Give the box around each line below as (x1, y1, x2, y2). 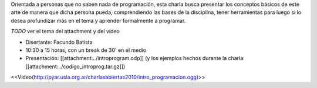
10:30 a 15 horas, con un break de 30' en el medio (25, 47, 147, 54)
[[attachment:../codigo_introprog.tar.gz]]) (25, 63, 126, 70)
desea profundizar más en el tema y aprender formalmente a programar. (11, 17, 186, 24)
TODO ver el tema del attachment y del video (11, 28, 120, 35)
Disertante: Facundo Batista (25, 38, 93, 45)
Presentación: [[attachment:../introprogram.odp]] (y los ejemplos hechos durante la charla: (25, 55, 245, 62)
